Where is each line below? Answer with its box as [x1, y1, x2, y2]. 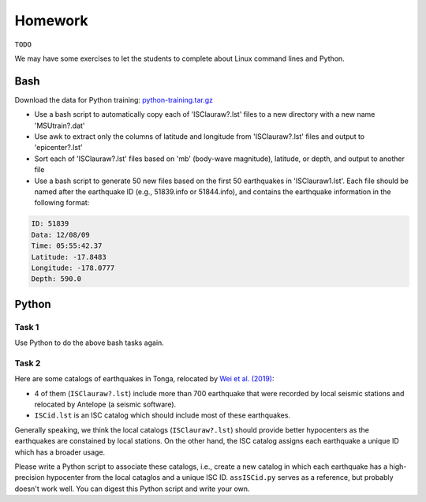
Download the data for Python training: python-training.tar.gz [14, 95, 213, 104]
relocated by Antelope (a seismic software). [34, 399, 177, 409]
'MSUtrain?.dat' [34, 121, 86, 130]
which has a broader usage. [14, 447, 106, 457]
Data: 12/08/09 [31, 230, 90, 239]
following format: [34, 198, 90, 208]
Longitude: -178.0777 [31, 263, 115, 272]
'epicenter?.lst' [34, 143, 83, 152]
